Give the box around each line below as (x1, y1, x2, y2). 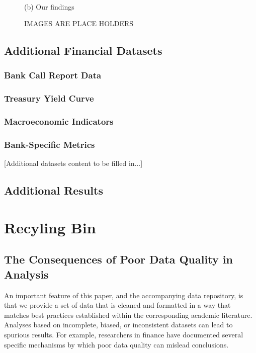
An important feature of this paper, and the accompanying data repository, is (4, 290, 243, 300)
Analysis (4, 266, 49, 282)
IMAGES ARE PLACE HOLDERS (24, 18, 134, 29)
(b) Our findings (24, 1, 74, 12)
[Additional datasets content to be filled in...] (4, 158, 143, 168)
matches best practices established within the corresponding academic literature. (4, 309, 252, 320)
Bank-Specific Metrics (4, 138, 95, 151)
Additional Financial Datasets (4, 43, 162, 58)
